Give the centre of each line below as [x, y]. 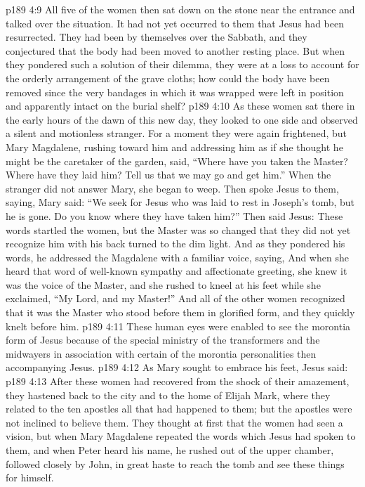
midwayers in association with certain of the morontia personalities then [161, 353]
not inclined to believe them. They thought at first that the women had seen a [174, 422]
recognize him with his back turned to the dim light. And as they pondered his [175, 243]
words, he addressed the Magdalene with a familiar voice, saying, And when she [177, 257]
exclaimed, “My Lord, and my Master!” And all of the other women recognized [175, 298]
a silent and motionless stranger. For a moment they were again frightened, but [177, 133]
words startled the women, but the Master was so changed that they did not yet [178, 229]
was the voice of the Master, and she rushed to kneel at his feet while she [163, 284]
